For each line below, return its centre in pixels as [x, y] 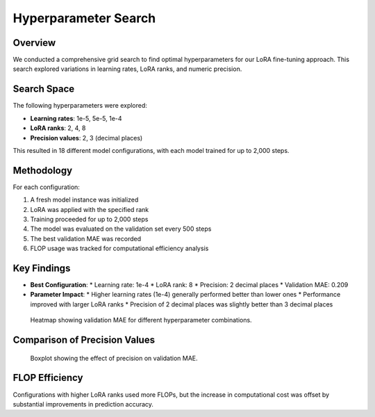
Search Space [44, 89]
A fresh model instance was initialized [84, 200]
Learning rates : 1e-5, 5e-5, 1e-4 [76, 118]
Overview [34, 43]
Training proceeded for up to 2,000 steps [89, 219]
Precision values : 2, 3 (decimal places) [86, 138]
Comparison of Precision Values [84, 340]
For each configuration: [46, 187]
